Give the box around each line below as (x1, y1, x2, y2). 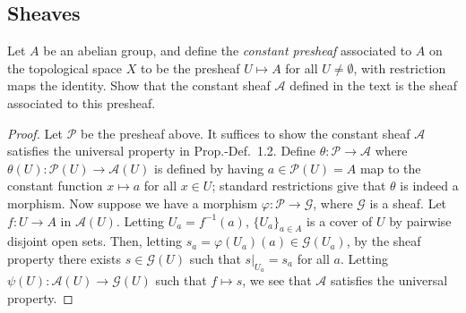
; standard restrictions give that (211, 176, 386, 195)
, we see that (242, 271, 312, 290)
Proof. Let (7, 123, 63, 142)
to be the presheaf (140, 58, 240, 77)
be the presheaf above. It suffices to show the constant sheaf (80, 123, 410, 142)
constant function (7, 176, 103, 195)
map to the (359, 158, 421, 177)
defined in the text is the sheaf (289, 76, 457, 95)
